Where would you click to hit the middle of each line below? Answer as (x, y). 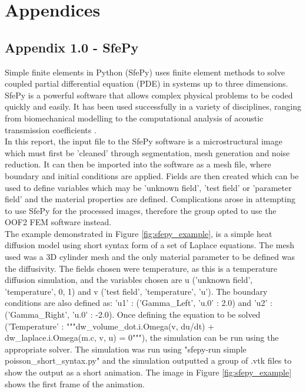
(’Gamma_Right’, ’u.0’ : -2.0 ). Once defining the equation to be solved (133, 314)
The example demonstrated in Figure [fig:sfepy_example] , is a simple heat (139, 233)
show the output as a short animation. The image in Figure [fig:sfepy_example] (148, 372)
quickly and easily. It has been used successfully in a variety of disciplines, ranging (153, 106)
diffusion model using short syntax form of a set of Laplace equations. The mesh (149, 245)
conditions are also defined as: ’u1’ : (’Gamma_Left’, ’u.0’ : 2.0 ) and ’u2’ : (139, 303)
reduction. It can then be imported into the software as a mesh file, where (138, 164)
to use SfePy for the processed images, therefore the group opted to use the (141, 210)
